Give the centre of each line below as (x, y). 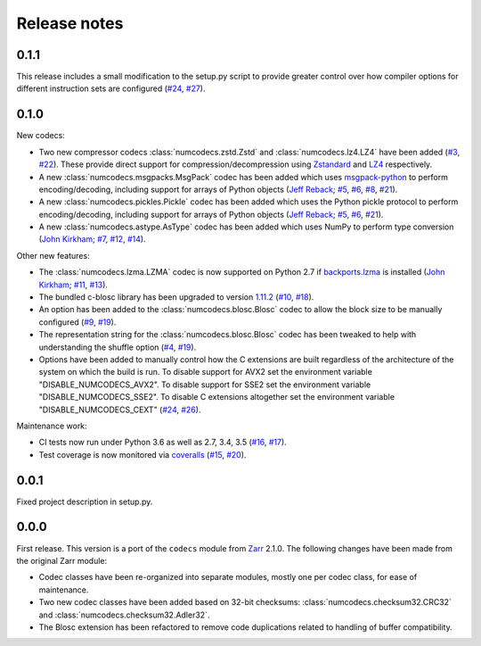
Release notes (70, 23)
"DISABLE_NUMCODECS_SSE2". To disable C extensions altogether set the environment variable (217, 397)
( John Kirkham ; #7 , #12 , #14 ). (92, 239)
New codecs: (41, 136)
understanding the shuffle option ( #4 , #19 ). (118, 347)
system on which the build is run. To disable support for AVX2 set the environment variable (206, 372)
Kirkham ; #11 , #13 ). (73, 285)
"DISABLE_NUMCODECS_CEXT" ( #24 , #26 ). (120, 410)
